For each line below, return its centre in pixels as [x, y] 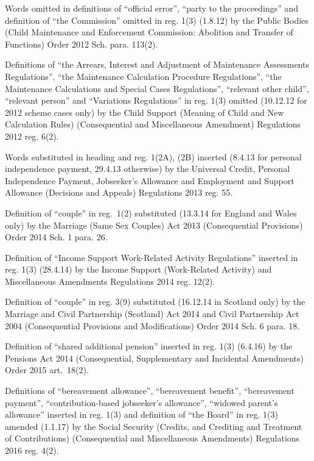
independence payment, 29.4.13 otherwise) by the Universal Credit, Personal [148, 169]
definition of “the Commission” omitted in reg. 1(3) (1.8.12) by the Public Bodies [157, 20]
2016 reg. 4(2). [32, 450]
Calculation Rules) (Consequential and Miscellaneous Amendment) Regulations [153, 124]
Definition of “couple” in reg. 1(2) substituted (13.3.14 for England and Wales [151, 213]
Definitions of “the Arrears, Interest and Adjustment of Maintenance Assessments [157, 64]
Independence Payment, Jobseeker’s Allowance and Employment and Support [150, 180]
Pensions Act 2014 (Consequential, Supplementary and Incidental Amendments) [154, 358]
